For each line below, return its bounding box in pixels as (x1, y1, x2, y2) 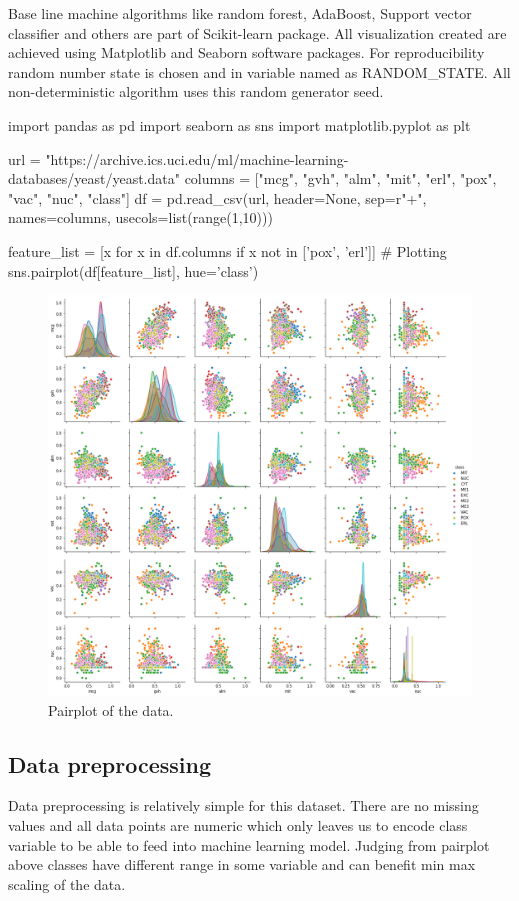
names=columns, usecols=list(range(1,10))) (8, 207, 273, 228)
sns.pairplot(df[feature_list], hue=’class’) (8, 260, 259, 281)
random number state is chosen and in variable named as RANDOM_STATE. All (8, 61, 511, 82)
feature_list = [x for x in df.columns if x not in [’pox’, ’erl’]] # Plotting (8, 240, 447, 261)
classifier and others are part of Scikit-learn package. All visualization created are (8, 22, 507, 43)
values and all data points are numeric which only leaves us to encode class (8, 814, 468, 835)
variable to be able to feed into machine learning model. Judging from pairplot (8, 834, 490, 855)
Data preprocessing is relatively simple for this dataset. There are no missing (8, 795, 479, 816)
